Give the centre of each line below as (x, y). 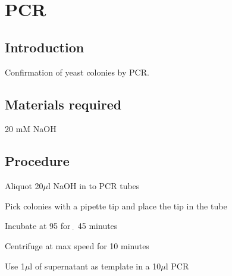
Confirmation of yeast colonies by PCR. (77, 72)
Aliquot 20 (24, 186)
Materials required (63, 104)
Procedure (37, 161)
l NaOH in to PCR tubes (94, 186)
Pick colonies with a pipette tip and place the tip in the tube (116, 206)
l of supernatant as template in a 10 (95, 266)
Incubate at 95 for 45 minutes (61, 226)
